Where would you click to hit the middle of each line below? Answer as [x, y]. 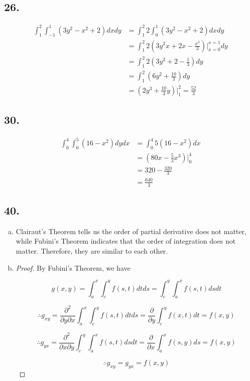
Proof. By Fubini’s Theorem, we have [73, 267]
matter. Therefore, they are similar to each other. [92, 250]
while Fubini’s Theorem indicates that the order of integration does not [126, 241]
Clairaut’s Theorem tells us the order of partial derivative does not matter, [131, 231]
